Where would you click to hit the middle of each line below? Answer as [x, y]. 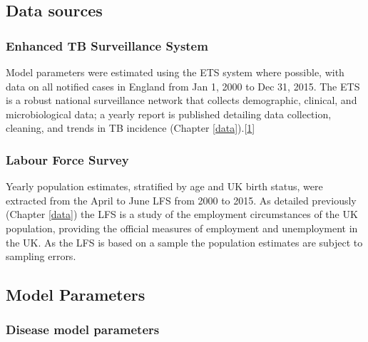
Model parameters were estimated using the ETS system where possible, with [175, 72]
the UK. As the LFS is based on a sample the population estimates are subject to [184, 242]
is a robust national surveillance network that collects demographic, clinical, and [182, 100]
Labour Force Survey [67, 159]
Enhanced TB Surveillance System [107, 45]
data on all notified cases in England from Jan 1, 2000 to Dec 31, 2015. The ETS [183, 86]
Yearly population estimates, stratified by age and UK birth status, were [164, 186]
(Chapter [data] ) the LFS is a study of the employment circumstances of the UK [182, 214]
